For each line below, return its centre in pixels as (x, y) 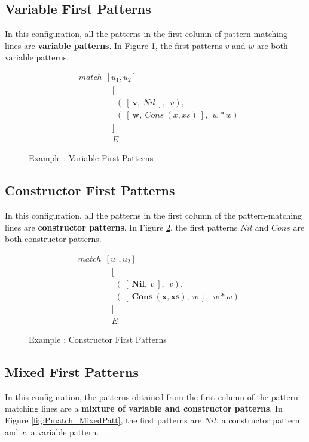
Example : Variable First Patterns (91, 158)
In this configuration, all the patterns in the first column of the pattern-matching (154, 215)
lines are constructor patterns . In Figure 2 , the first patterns (121, 227)
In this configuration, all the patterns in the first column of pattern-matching (146, 34)
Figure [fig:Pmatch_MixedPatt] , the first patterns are (103, 420)
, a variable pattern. (62, 432)
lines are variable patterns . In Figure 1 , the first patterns (114, 45)
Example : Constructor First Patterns (98, 339)
